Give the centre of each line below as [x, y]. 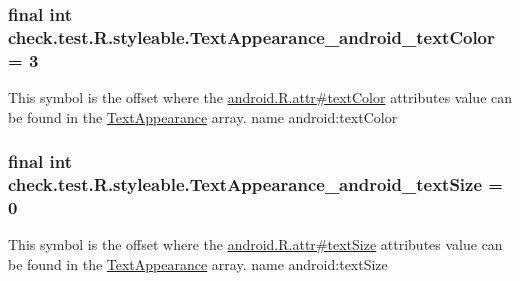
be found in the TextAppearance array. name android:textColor [203, 116]
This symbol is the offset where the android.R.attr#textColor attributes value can [260, 97]
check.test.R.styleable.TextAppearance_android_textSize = [255, 184]
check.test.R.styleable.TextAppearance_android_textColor [251, 36]
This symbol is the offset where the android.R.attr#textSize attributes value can [255, 244]
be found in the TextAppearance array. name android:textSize [198, 263]
